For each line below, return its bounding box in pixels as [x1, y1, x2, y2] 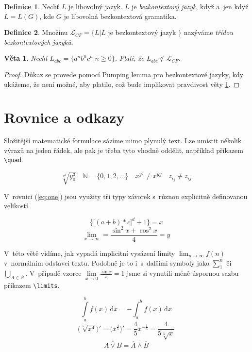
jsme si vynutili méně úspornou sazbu [127, 268, 239, 278]
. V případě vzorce [25, 268, 82, 278]
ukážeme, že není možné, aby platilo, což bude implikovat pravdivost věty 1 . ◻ [4, 79, 239, 89]
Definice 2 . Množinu [4, 27, 68, 37]
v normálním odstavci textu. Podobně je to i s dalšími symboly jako [4, 257, 209, 268]
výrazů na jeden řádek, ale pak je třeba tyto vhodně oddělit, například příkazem [4, 145, 243, 155]
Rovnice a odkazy [4, 107, 125, 127]
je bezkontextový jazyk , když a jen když [131, 1, 249, 11]
